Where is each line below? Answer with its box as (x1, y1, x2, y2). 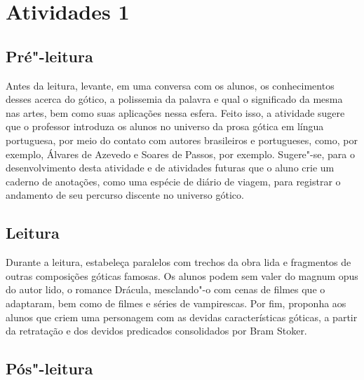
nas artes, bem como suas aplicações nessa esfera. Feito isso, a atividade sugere (6, 105, 345, 120)
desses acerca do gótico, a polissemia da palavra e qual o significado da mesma (6, 92, 343, 106)
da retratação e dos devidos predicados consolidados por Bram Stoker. (6, 323, 307, 338)
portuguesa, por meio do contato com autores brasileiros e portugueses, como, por (6, 132, 358, 147)
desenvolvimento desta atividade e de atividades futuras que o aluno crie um (6, 160, 335, 175)
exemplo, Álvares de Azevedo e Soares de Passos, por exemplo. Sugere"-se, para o (6, 146, 355, 161)
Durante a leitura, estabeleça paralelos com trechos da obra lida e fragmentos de (6, 255, 351, 269)
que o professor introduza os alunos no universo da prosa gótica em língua (6, 119, 324, 134)
